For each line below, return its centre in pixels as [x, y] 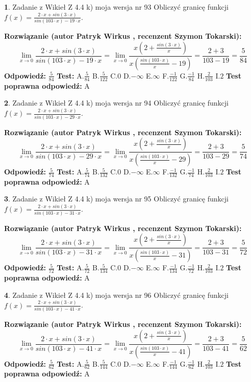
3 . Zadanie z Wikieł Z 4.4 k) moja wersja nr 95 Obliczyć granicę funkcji [116, 199]
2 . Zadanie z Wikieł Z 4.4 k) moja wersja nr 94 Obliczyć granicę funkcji [116, 103]
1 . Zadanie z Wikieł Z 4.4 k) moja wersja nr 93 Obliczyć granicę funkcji [116, 7]
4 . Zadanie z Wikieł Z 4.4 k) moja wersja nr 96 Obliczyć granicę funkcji [116, 295]
